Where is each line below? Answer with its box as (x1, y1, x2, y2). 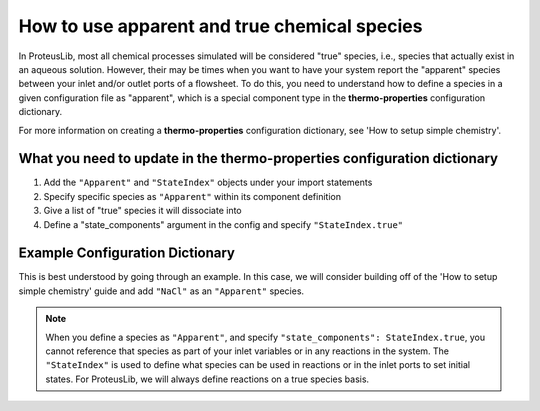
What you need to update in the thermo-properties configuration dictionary (18, 150, 499, 167)
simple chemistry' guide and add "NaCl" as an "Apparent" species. (18, 285, 305, 297)
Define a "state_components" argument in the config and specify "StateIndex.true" (43, 218, 404, 230)
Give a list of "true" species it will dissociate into (43, 205, 242, 217)
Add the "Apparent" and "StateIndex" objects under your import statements (43, 176, 373, 189)
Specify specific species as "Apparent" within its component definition (43, 190, 342, 202)
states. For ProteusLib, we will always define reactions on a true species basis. (45, 373, 370, 385)
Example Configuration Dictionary (18, 245, 235, 262)
